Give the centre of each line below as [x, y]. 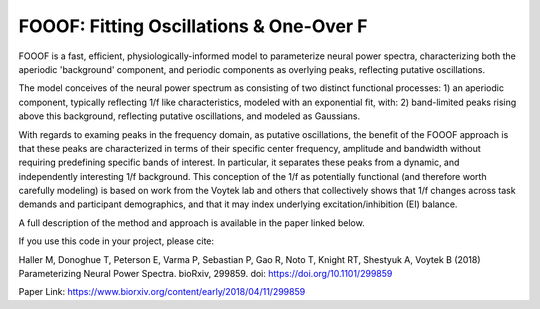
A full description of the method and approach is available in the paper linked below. [191, 222]
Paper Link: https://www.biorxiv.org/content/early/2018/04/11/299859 [162, 292]
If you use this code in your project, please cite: [116, 241]
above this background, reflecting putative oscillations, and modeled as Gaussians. [189, 116]
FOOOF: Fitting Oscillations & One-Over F [193, 26]
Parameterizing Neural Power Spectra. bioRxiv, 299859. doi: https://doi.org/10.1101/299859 [205, 274]
